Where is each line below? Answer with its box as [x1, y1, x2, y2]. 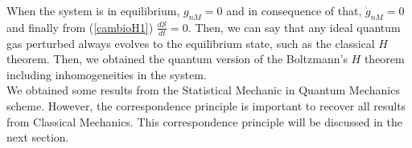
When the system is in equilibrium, [6, 2, 180, 18]
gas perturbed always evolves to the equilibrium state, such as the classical [6, 34, 375, 51]
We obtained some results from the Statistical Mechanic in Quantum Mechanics [6, 82, 400, 98]
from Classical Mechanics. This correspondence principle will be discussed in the [6, 113, 402, 130]
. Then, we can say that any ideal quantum [187, 18, 401, 35]
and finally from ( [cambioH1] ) [6, 18, 154, 35]
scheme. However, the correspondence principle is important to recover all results [6, 98, 406, 114]
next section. [6, 129, 69, 146]
